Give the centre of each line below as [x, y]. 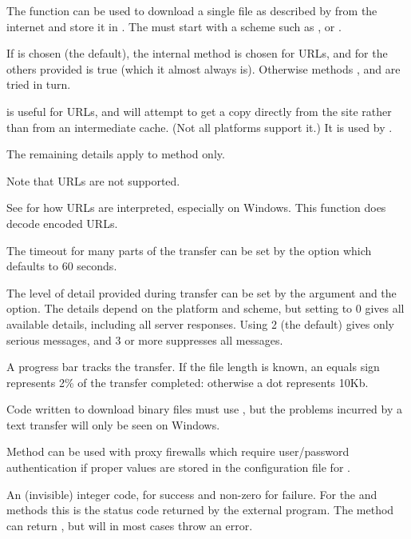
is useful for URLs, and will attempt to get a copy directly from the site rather [199, 111]
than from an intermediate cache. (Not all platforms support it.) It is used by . [200, 127]
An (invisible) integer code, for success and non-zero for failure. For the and [192, 494]
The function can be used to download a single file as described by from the [192, 10]
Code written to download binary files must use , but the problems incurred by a [204, 409]
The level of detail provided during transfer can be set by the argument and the [202, 292]
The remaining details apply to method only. [116, 154]
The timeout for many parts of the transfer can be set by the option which [189, 250]
